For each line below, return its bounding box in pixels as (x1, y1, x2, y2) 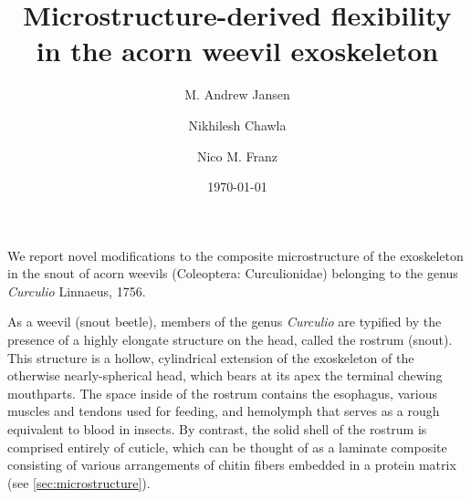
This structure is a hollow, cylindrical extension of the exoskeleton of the (7, 348, 414, 367)
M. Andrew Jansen (184, 85, 290, 104)
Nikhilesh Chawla (188, 115, 287, 134)
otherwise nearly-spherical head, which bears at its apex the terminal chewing (7, 366, 443, 385)
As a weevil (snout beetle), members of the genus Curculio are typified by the (7, 312, 442, 331)
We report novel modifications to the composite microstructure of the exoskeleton (7, 245, 464, 265)
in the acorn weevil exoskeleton (36, 32, 439, 69)
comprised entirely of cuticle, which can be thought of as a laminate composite (7, 437, 447, 456)
